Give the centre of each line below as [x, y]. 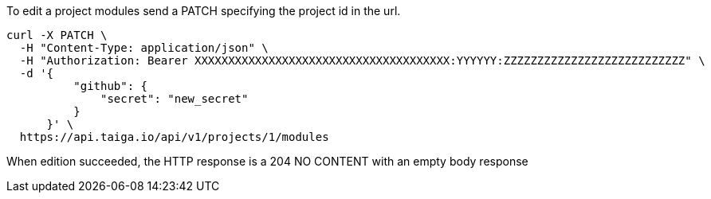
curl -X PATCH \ [57, 35]
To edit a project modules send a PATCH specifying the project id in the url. [204, 11]
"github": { [111, 86]
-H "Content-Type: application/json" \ [144, 48]
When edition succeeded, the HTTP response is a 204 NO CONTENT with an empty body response [267, 161]
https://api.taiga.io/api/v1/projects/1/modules [174, 137]
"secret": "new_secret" [175, 99]
